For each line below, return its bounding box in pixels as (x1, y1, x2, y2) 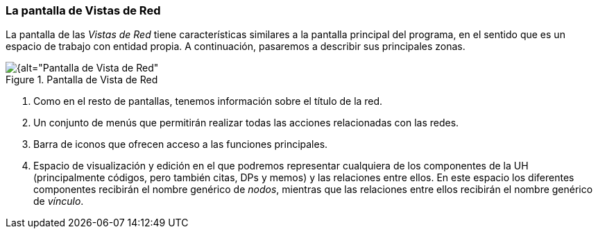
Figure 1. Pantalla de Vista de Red (6, 74, 158, 86)
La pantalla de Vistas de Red (6, 3, 161, 17)
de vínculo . (33, 195, 84, 208)
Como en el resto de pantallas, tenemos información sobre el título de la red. (33, 95, 383, 108)
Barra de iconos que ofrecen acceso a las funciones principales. (33, 138, 328, 151)
